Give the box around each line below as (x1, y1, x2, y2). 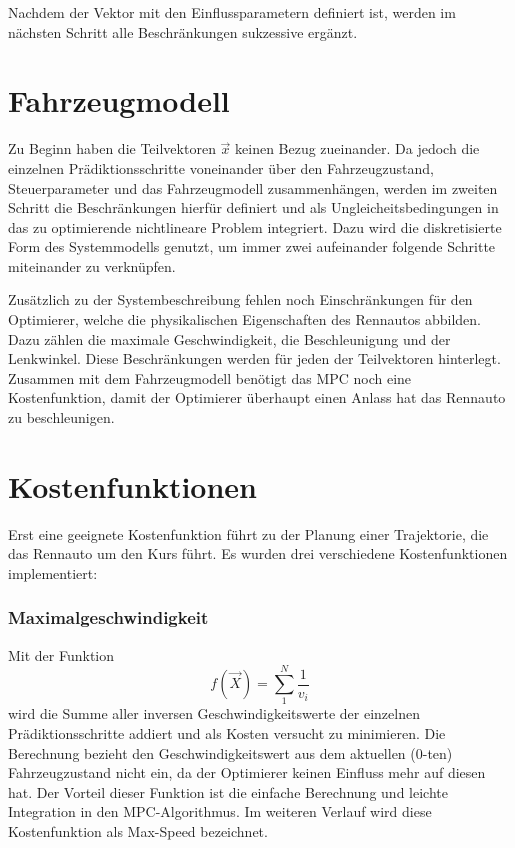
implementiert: (8, 562, 98, 583)
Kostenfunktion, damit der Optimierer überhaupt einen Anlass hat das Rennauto (8, 387, 506, 408)
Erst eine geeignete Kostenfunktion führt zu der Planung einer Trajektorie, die (8, 523, 489, 544)
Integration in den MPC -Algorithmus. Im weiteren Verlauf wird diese (8, 801, 432, 822)
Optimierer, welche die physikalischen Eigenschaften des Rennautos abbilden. (8, 309, 481, 330)
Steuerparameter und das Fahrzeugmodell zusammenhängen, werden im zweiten (8, 177, 498, 198)
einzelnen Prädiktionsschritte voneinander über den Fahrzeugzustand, (8, 157, 434, 178)
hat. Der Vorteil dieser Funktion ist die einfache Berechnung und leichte (8, 781, 448, 802)
